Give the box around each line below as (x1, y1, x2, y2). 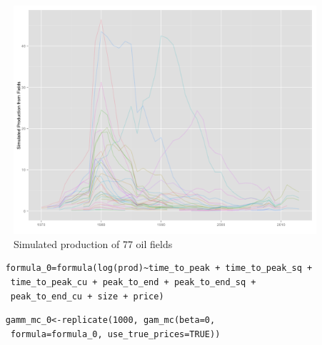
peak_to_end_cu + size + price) (10, 291, 164, 302)
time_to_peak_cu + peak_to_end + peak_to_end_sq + (10, 277, 256, 287)
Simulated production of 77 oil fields (14, 236, 173, 251)
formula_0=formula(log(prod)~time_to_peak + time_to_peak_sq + (5, 263, 313, 274)
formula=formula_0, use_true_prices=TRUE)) (10, 329, 221, 339)
